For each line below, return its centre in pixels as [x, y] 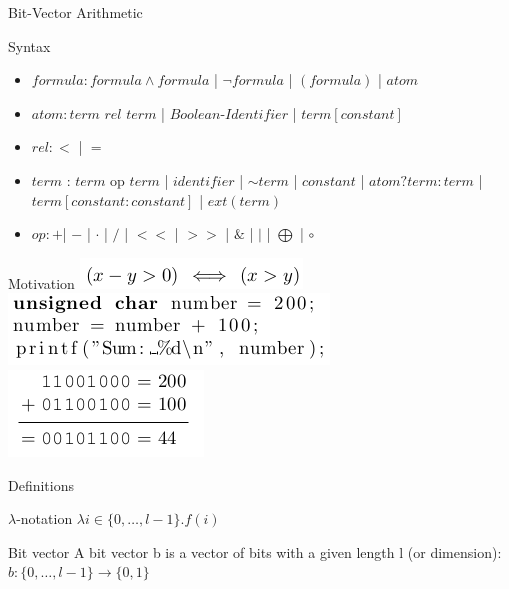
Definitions [41, 484]
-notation [44, 518]
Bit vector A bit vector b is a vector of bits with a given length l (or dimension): [255, 551]
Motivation [41, 282]
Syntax [29, 45]
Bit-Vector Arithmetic [75, 12]
